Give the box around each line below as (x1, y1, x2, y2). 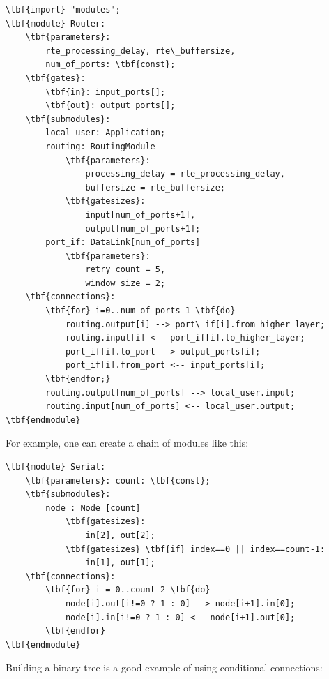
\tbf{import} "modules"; (6, 5, 121, 15)
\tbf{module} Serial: (6, 462, 106, 472)
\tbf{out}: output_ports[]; (45, 100, 176, 111)
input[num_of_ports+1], (85, 209, 196, 220)
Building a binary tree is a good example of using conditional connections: (6, 660, 323, 675)
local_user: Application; (45, 128, 166, 138)
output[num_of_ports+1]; (85, 223, 201, 234)
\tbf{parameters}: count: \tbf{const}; (25, 475, 211, 486)
